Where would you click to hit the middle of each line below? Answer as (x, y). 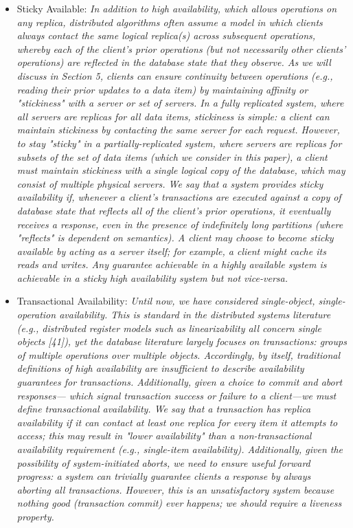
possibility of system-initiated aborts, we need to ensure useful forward (163, 462)
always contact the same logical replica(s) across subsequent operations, (166, 35)
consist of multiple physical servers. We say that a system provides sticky (170, 183)
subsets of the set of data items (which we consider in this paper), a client (172, 156)
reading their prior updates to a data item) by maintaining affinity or (162, 89)
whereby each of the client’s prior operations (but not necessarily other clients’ (181, 48)
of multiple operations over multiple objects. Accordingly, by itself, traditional (179, 354)
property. (35, 516)
